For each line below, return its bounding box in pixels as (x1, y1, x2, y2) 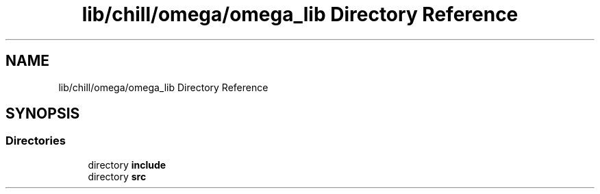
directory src (88, 170, 147, 182)
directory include (88, 158, 166, 171)
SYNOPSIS (5, 105, 80, 123)
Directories (5, 134, 66, 148)
